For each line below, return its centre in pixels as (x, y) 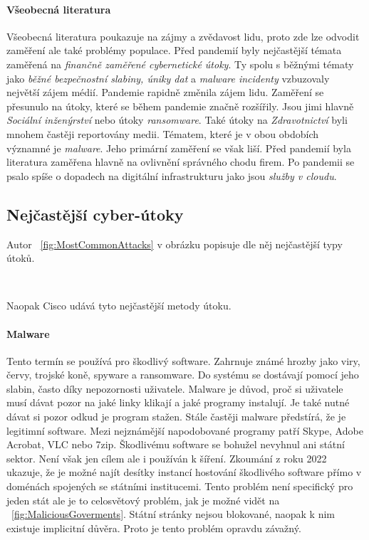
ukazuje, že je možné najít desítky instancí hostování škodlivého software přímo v (184, 472)
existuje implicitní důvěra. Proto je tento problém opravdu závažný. (154, 528)
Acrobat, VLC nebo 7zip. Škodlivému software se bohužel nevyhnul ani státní (176, 444)
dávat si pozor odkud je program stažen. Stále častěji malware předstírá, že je (176, 417)
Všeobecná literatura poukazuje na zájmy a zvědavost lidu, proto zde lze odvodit (183, 36)
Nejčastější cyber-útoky (95, 214)
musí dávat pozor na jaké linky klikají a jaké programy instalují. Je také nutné (178, 402)
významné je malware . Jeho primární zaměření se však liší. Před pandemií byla (179, 148)
